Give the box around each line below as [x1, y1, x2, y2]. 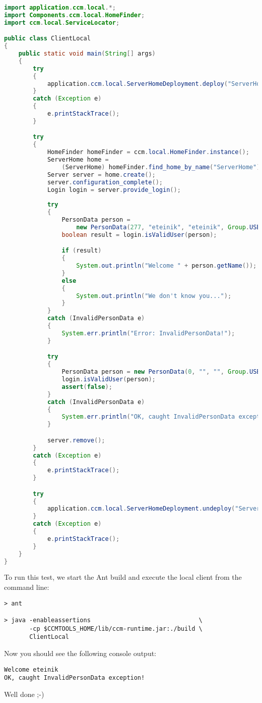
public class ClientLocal [4, 35, 91, 42]
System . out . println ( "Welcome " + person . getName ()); [76, 262, 257, 270]
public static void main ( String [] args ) [18, 50, 156, 58]
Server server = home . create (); [47, 171, 156, 178]
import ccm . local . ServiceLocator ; [4, 19, 120, 26]
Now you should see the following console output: [4, 647, 157, 658]
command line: [4, 582, 49, 592]
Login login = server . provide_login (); [47, 186, 181, 193]
